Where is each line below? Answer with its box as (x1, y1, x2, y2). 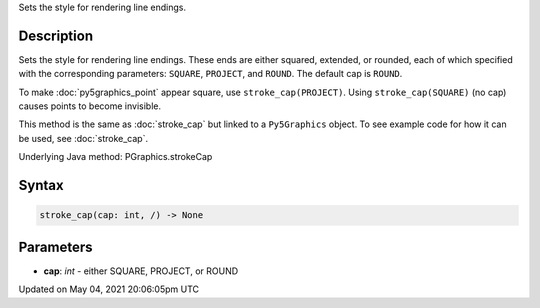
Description (18, 27, 94, 44)
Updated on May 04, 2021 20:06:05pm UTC (18, 283, 200, 295)
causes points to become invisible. (18, 100, 162, 112)
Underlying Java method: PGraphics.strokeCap (18, 151, 213, 163)
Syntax (18, 177, 64, 194)
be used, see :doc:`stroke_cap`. (18, 132, 149, 144)
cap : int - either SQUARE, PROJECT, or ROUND (43, 265, 239, 277)
